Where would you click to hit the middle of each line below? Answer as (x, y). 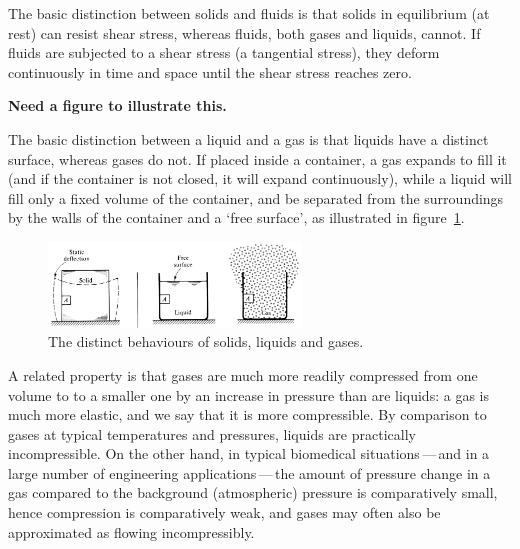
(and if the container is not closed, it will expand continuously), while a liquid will (260, 178)
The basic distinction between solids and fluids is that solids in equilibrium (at (249, 13)
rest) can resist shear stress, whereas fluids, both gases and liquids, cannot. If (244, 32)
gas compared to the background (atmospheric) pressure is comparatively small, (253, 492)
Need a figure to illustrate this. (117, 105)
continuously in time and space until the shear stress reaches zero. (210, 71)
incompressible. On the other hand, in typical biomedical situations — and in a (249, 453)
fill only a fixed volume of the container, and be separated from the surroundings (256, 197)
